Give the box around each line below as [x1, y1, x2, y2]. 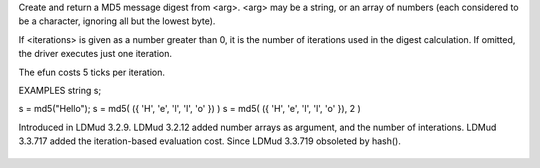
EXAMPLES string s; [18, 84, 102, 96]
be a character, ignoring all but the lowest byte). [18, 15, 216, 27]
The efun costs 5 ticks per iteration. [18, 66, 165, 78]
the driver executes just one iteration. [18, 48, 172, 60]
